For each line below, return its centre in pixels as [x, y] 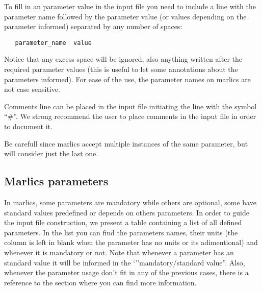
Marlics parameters [56, 181]
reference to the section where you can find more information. [100, 282]
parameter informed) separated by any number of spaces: [93, 26]
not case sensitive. [32, 89]
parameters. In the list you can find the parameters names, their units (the [121, 232]
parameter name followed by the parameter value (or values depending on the [125, 16]
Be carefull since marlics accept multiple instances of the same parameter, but [126, 143]
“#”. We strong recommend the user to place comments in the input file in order [130, 116]
